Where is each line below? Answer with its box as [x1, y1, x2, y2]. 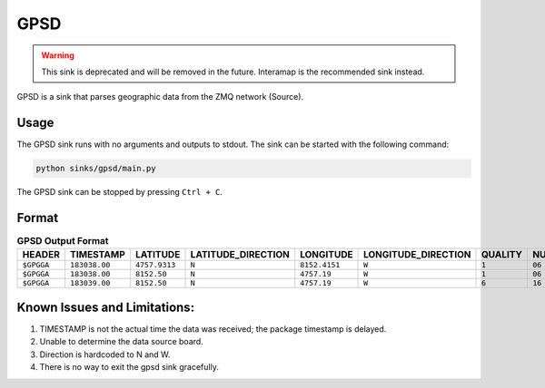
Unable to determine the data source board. [39, 336, 203, 347]
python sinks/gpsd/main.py [35, 163, 156, 174]
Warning [41, 50, 74, 61]
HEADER [22, 248, 61, 261]
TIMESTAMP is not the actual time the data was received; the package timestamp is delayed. [39, 324, 387, 335]
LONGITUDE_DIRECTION [363, 248, 471, 261]
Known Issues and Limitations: [16, 299, 195, 315]
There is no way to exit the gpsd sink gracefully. [39, 362, 220, 373]
